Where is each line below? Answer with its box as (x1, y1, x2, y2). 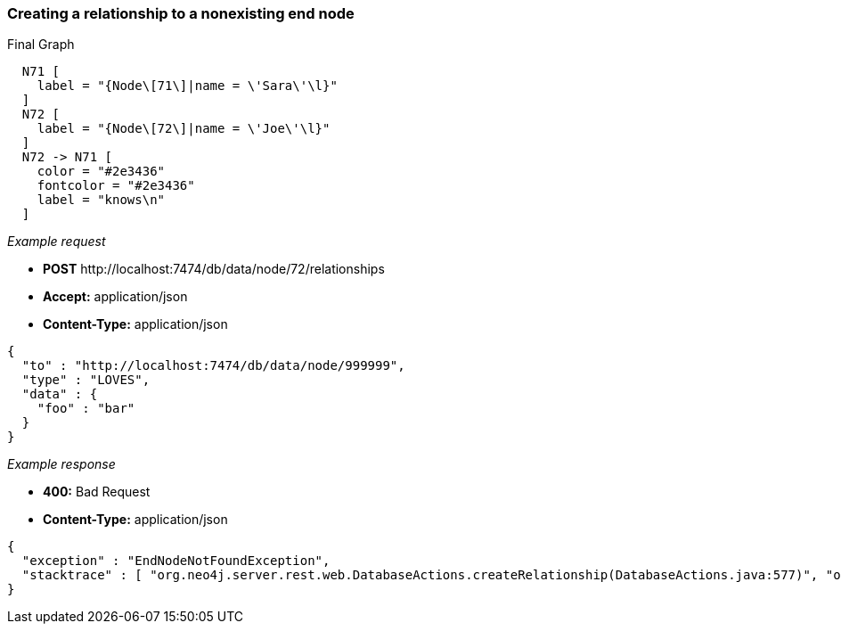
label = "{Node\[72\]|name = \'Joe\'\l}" (37, 121, 331, 136)
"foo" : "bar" (37, 401, 135, 416)
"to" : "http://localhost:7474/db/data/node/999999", (21, 358, 405, 373)
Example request (7, 234, 106, 250)
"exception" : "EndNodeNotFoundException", (21, 553, 331, 569)
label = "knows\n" (37, 193, 166, 208)
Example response (7, 456, 116, 472)
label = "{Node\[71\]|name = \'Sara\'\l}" (37, 78, 338, 94)
